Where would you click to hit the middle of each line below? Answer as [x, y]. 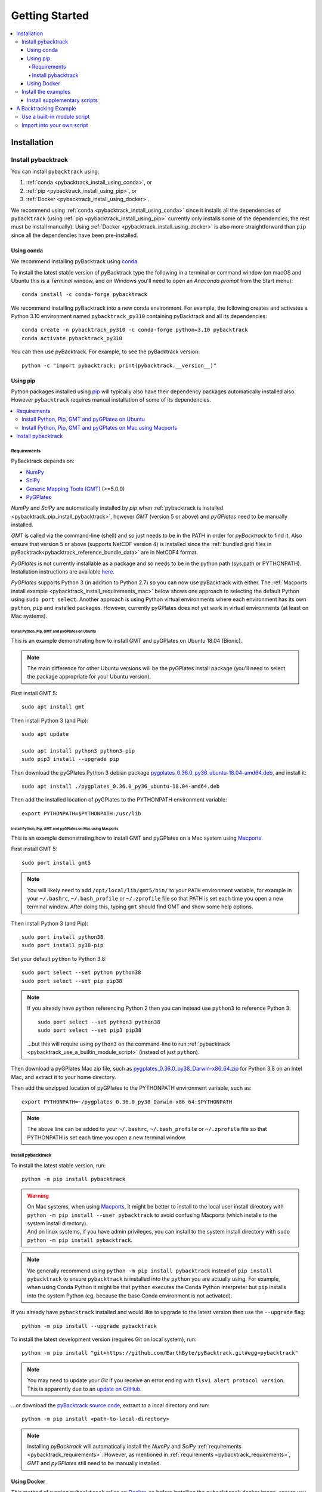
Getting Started [50, 16]
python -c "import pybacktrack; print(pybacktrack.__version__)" [119, 365]
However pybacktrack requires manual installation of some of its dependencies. [111, 400]
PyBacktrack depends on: [43, 461]
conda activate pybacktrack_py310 [72, 338]
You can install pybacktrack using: [55, 171]
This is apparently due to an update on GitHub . [85, 1389]
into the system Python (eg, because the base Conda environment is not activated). [130, 1296]
